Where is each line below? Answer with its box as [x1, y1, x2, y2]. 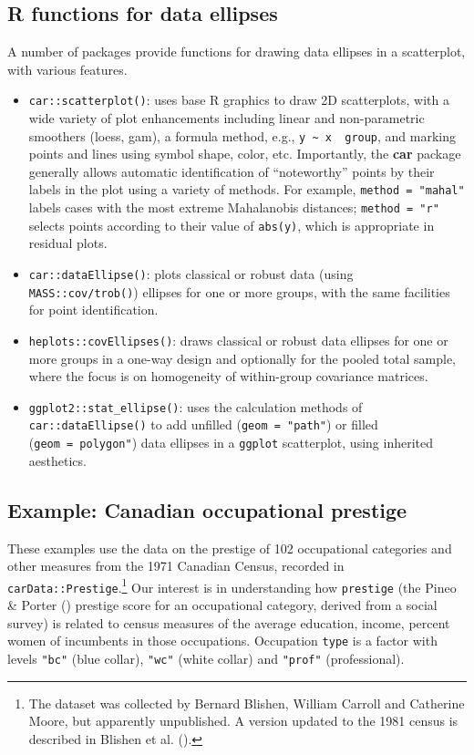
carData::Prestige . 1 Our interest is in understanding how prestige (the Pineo [7, 574, 457, 596]
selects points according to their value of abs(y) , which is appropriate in [28, 215, 435, 234]
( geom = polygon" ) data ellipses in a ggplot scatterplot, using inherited [28, 433, 433, 452]
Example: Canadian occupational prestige [7, 495, 407, 523]
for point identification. [28, 300, 159, 319]
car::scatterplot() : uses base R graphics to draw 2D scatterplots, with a [28, 90, 449, 109]
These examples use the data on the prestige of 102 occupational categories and [7, 538, 452, 557]
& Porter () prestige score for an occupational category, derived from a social [7, 595, 438, 615]
